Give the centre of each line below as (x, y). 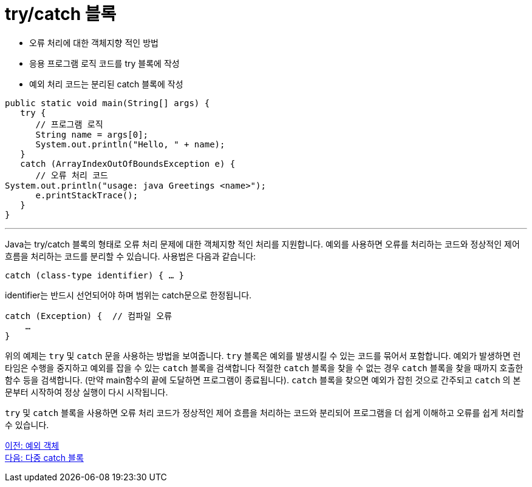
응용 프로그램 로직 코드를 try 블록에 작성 (104, 63)
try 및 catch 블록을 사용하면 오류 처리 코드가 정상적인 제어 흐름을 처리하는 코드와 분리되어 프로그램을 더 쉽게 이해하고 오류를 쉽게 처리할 (264, 412)
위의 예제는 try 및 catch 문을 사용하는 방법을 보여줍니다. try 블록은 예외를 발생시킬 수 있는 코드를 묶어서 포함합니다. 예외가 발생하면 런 (263, 355)
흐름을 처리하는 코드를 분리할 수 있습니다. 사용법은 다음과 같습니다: (131, 256)
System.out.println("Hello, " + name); (130, 144)
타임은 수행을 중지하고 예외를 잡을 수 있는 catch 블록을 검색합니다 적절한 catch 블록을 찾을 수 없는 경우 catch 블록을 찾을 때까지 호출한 (264, 368)
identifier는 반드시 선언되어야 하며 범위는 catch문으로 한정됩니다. (128, 295)
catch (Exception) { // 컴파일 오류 (89, 316)
